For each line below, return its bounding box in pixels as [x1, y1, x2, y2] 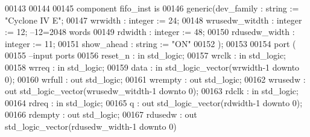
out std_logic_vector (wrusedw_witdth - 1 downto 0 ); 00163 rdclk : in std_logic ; [5, 84, 299, 97]
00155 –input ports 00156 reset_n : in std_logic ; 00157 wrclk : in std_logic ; [5, 49, 286, 62]
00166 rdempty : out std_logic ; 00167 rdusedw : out [5, 108, 197, 121]
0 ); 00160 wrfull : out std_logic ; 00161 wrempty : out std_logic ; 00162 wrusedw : [5, 72, 306, 85]
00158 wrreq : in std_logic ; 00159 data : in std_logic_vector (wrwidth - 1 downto [5, 60, 300, 73]
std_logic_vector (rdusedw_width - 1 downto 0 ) [5, 119, 177, 132]
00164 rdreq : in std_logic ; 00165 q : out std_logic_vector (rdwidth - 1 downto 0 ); [5, 96, 303, 109]
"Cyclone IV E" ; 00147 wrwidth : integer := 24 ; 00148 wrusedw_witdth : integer [5, 13, 302, 26]
